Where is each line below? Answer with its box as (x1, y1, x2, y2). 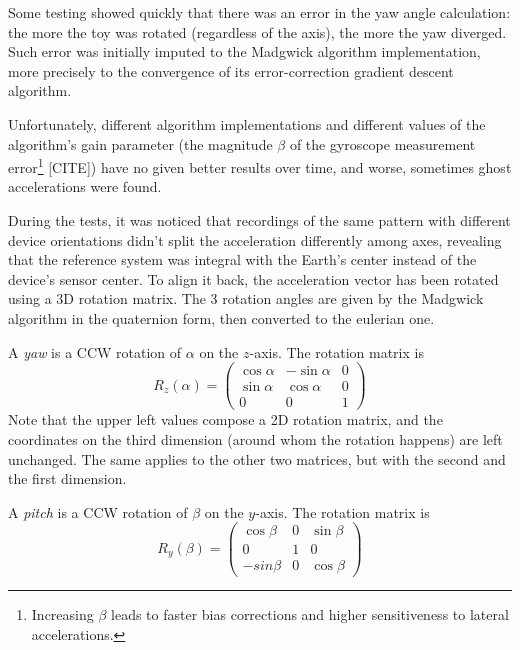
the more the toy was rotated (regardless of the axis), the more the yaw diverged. (8, 21, 507, 42)
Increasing (31, 604, 94, 625)
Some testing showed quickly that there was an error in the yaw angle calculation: (8, 2, 511, 22)
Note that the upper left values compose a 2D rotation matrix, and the (8, 409, 443, 430)
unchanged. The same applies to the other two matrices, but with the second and (8, 448, 506, 469)
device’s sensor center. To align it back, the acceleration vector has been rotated (8, 268, 499, 289)
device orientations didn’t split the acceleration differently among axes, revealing (8, 229, 502, 250)
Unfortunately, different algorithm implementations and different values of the (8, 113, 486, 134)
